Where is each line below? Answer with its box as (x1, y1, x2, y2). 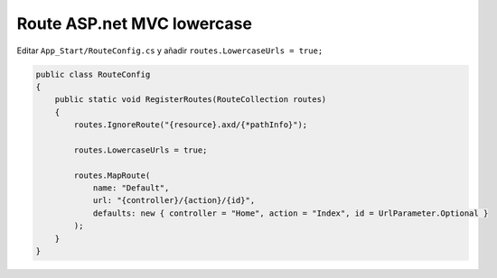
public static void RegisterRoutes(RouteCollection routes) (54, 95, 327, 105)
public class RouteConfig (35, 69, 151, 79)
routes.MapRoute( (73, 170, 151, 181)
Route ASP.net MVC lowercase (16, 14, 253, 33)
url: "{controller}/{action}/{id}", (92, 195, 256, 206)
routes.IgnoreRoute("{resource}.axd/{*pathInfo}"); (73, 120, 308, 130)
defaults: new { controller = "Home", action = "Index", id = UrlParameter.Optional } (92, 208, 489, 218)
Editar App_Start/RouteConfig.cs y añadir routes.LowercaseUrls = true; (16, 45, 324, 56)
